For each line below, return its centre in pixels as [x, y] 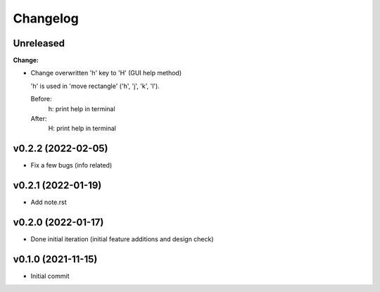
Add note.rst [49, 202]
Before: [41, 99]
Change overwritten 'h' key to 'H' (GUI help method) [106, 73]
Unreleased [39, 43]
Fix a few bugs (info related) [71, 165]
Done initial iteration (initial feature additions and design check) [122, 239]
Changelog [46, 18]
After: [39, 119]
